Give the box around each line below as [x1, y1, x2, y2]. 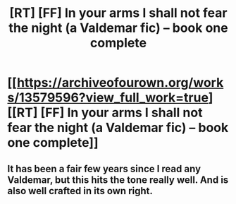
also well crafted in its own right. [7, 185, 154, 197]
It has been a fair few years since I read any [7, 162, 201, 174]
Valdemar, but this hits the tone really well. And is [7, 174, 229, 186]
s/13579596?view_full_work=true [7, 90, 209, 106]
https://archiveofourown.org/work [16, 75, 224, 91]
